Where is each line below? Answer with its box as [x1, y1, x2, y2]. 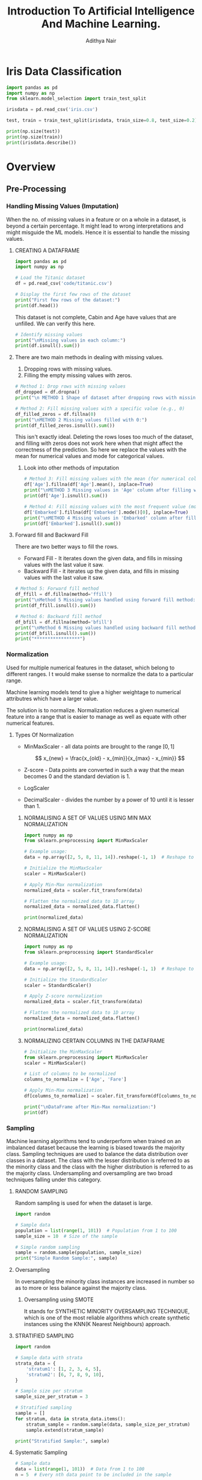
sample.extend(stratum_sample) [26, 1427, 105, 1433]
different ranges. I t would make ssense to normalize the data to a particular [6, 670, 194, 677]
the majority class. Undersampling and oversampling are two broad [6, 1170, 173, 1177]
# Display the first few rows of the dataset [14, 292, 131, 298]
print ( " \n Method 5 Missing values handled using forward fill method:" [14, 597, 198, 603]
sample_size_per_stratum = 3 [14, 1394, 88, 1400]
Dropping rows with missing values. [23, 365, 112, 372]
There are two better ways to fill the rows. [14, 543, 119, 550]
